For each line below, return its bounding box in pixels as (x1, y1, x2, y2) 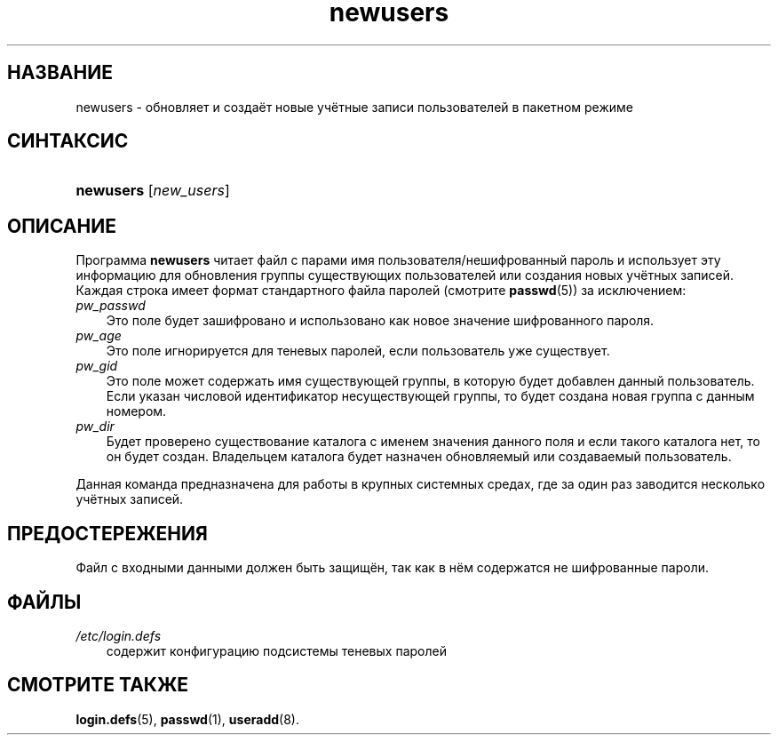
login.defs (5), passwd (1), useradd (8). (75, 711, 299, 727)
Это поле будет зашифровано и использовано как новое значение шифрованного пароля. (106, 313, 655, 329)
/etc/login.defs (75, 627, 162, 643)
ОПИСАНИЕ (7, 214, 116, 237)
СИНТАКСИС (7, 130, 129, 153)
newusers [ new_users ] (75, 181, 230, 200)
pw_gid (75, 358, 118, 374)
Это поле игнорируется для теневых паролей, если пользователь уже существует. (106, 343, 610, 359)
